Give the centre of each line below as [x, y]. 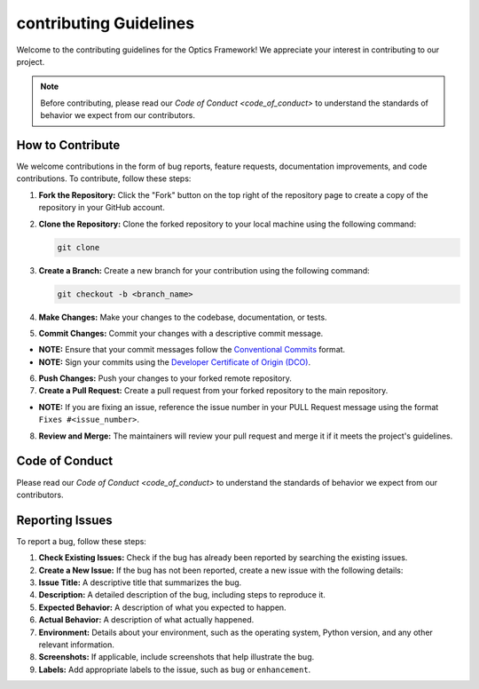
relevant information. [77, 645]
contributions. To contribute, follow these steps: [104, 178]
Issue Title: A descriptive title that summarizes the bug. [140, 582]
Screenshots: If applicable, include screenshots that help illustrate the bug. [177, 657]
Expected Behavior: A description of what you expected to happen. [163, 607]
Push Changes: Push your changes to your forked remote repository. [165, 378]
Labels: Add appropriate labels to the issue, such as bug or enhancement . [175, 669]
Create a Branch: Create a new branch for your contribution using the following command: [204, 270]
